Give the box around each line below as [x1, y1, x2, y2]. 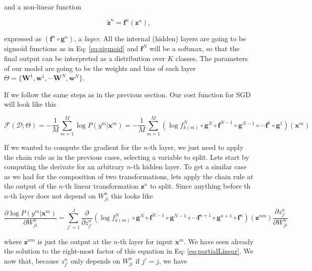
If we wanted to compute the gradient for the [4, 142, 142, 152]
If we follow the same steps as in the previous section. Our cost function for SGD [4, 89, 251, 99]
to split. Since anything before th [150, 181, 251, 191]
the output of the [4, 181, 57, 191]
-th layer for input [117, 236, 173, 246]
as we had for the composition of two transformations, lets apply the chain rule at [4, 171, 253, 181]
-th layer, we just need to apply [148, 142, 243, 152]
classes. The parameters [175, 53, 248, 63]
